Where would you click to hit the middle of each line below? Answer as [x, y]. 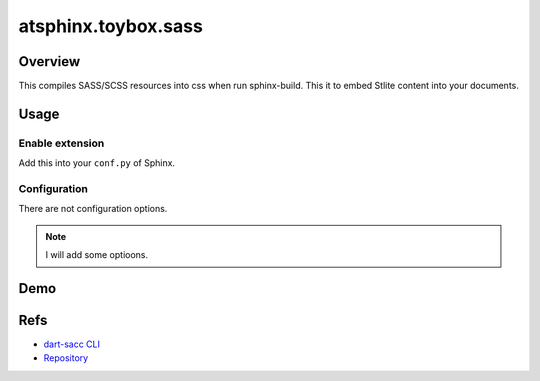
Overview [49, 61]
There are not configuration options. [93, 209]
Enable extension [61, 143]
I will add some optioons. [97, 255]
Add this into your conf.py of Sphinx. [96, 163]
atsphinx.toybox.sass [111, 26]
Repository [66, 358]
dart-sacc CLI [71, 344]
